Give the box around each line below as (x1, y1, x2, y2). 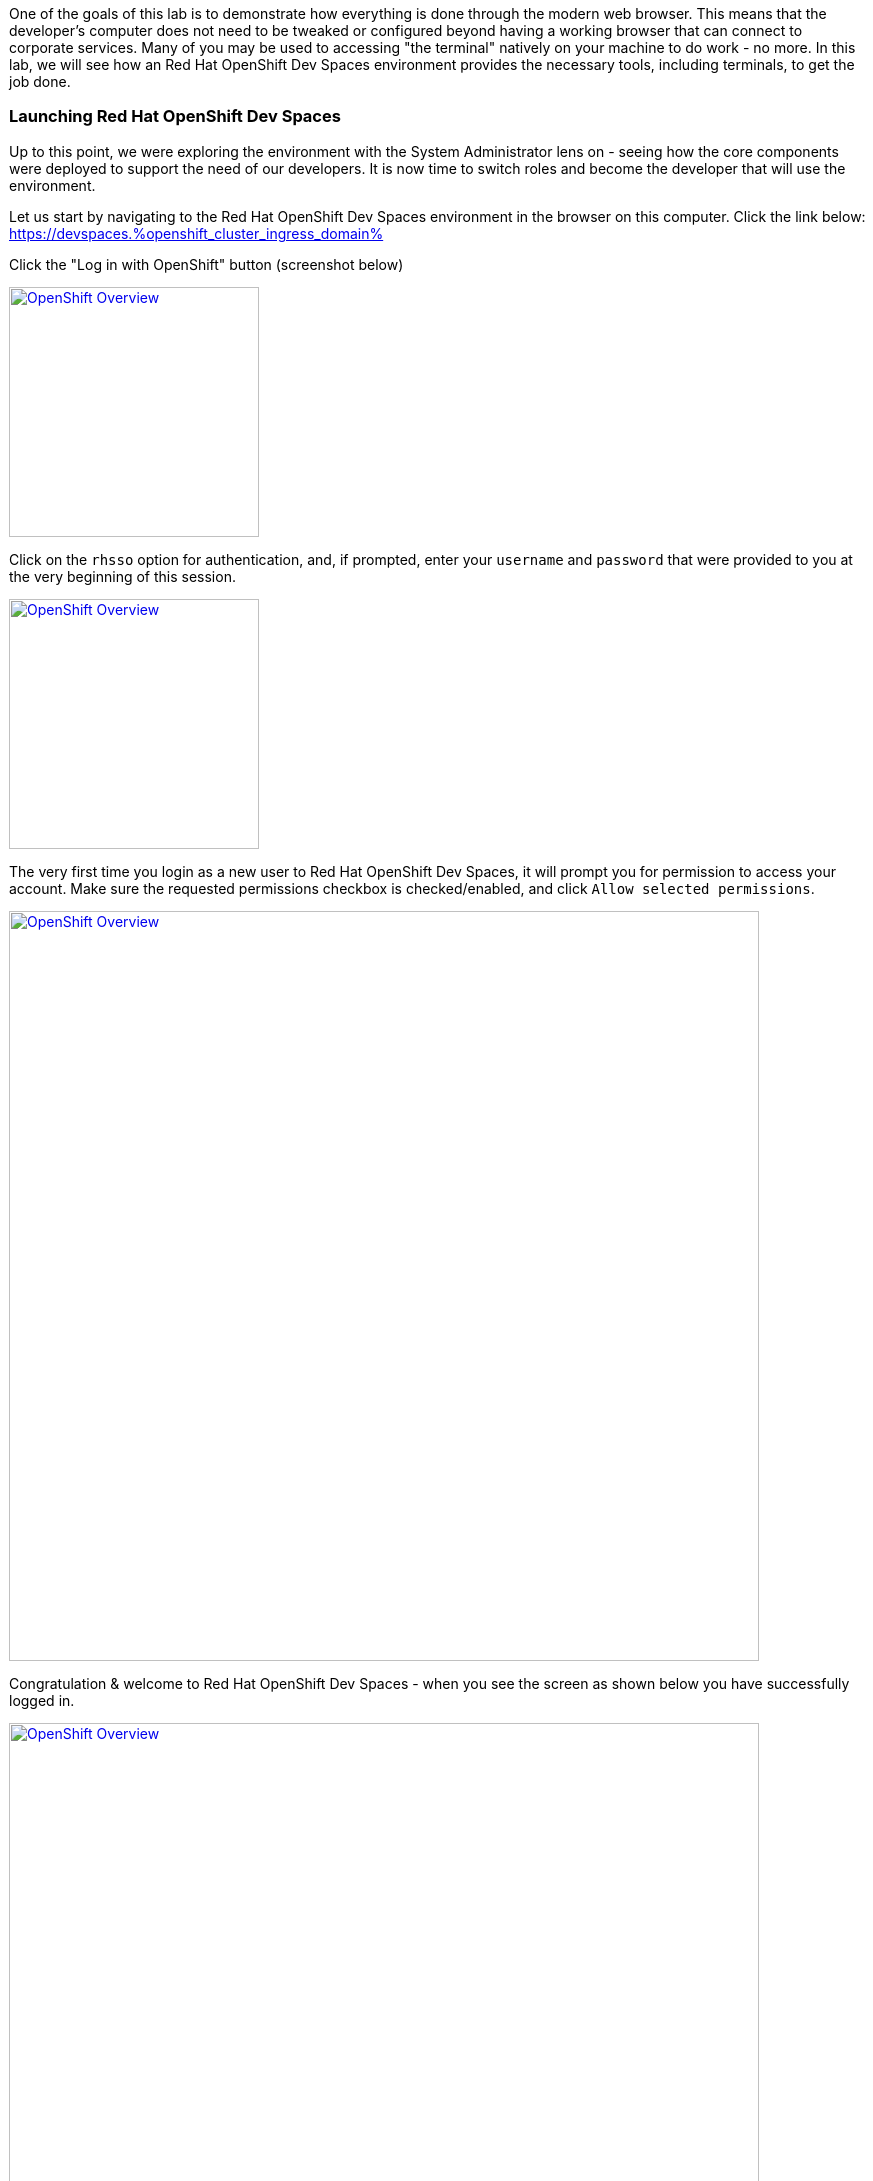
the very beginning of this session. (9, 567, 236, 585)
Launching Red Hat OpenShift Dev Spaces (9, 106, 341, 127)
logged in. (9, 1691, 75, 1709)
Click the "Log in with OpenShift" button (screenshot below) (9, 255, 404, 273)
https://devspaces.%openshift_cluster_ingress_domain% (9, 224, 384, 242)
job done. (9, 73, 71, 90)
